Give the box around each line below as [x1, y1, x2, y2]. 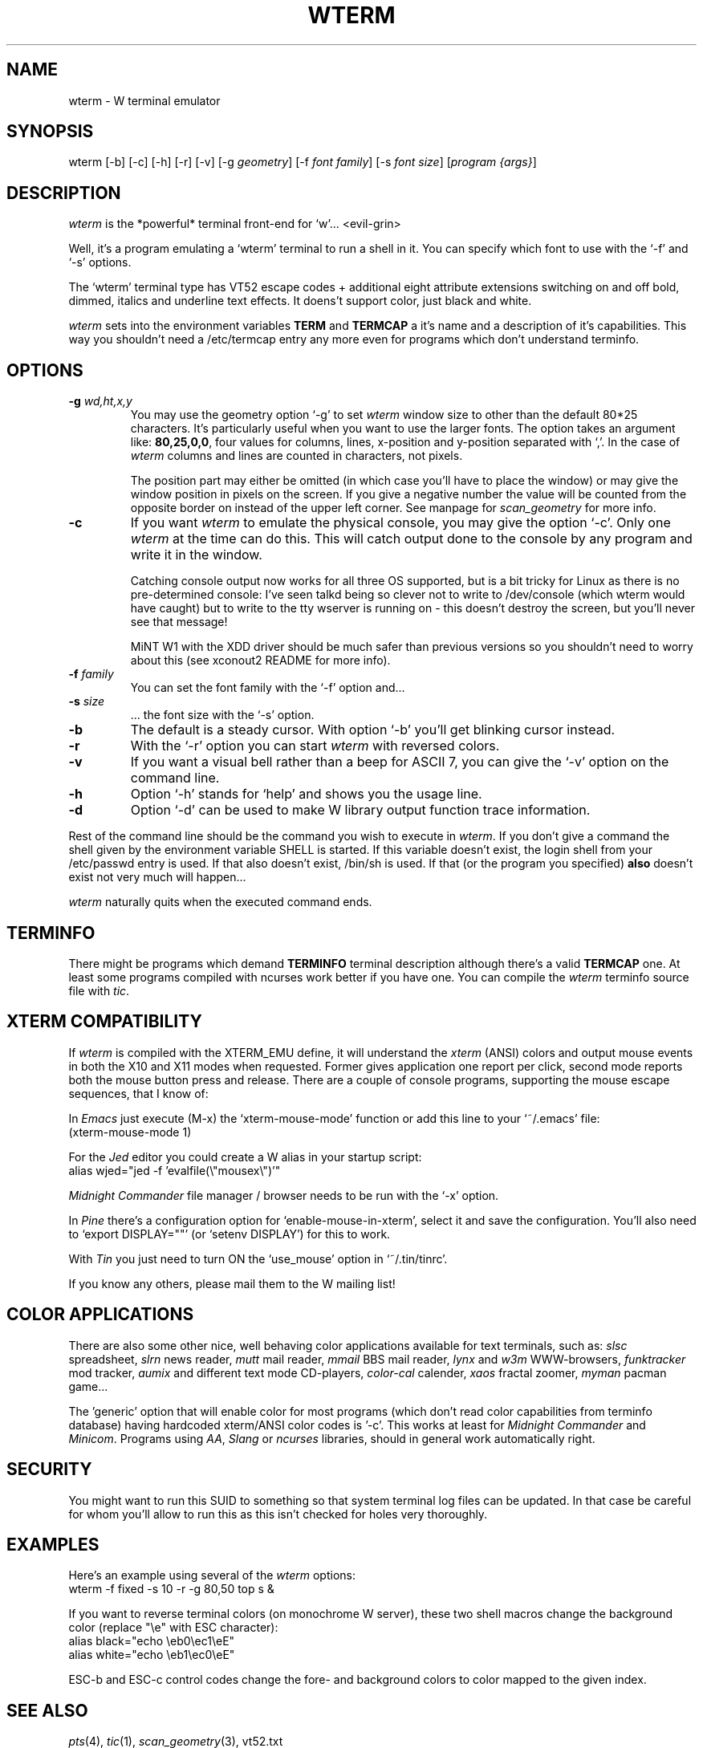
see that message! [130, 615, 228, 629]
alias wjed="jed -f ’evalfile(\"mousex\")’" [68, 1163, 281, 1177]
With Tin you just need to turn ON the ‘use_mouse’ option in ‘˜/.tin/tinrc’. [68, 1251, 448, 1266]
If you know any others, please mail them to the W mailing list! [68, 1276, 396, 1291]
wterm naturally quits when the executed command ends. [68, 895, 372, 909]
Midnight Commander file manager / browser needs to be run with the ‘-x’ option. [68, 1188, 499, 1202]
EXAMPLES [6, 1534, 100, 1555]
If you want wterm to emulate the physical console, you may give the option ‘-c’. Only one [130, 514, 671, 531]
